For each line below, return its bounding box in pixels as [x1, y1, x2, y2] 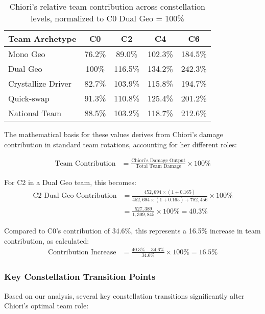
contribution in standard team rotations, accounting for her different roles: [4, 139, 237, 149]
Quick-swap [8, 92, 50, 104]
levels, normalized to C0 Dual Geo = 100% [31, 12, 184, 24]
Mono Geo [8, 48, 45, 60]
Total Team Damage [135, 164, 181, 169]
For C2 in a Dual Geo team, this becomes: [4, 177, 136, 188]
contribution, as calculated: [4, 235, 89, 246]
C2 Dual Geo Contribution [33, 192, 117, 200]
